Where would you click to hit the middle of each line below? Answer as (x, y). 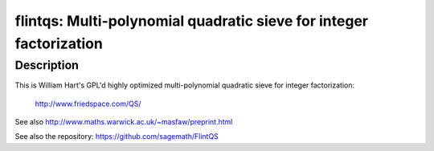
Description (47, 65)
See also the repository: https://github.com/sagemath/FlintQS (117, 137)
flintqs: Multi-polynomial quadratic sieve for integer (192, 21)
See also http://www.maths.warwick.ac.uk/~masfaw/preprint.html (124, 121)
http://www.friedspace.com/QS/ (88, 104)
